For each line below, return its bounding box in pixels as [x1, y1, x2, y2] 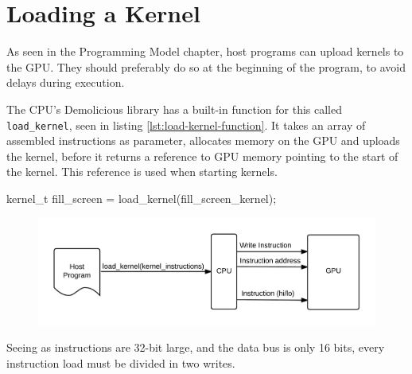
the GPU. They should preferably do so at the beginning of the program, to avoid [6, 58, 406, 75]
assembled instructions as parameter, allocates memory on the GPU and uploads [6, 132, 400, 149]
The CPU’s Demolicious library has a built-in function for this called [6, 100, 343, 117]
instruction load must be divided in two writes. [6, 354, 235, 371]
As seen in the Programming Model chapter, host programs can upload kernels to [6, 43, 404, 60]
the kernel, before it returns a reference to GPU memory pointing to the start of [6, 147, 398, 164]
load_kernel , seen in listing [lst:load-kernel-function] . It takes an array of [6, 116, 366, 133]
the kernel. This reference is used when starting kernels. [6, 163, 278, 180]
